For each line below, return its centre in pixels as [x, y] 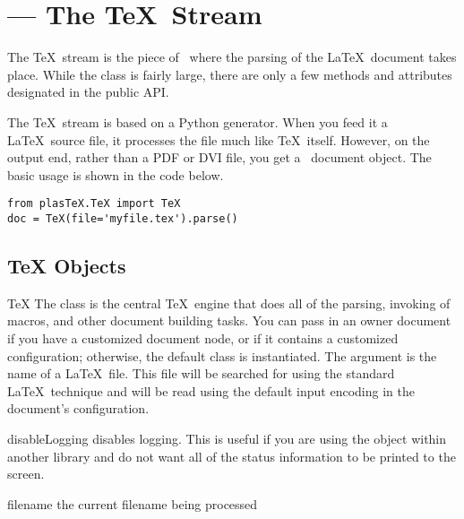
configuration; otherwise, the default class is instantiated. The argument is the [222, 355]
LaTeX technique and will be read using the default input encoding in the [211, 390]
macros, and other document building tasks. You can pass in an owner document [229, 320]
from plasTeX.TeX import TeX [94, 204]
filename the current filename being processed [133, 503]
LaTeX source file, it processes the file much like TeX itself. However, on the [219, 139]
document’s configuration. [78, 408]
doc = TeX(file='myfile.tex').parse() [123, 218]
